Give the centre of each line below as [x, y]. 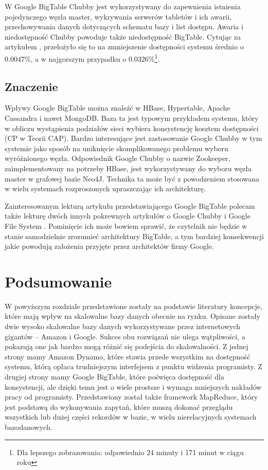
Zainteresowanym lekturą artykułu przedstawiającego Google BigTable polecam [130, 205]
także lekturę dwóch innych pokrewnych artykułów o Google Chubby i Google [128, 216]
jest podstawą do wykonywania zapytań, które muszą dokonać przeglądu [119, 406]
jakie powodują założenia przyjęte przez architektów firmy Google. [109, 246]
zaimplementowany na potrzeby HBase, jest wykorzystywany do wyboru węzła [128, 168]
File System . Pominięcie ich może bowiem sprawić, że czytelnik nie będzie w [126, 225]
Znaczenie [31, 86]
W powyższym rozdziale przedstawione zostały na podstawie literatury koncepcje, [133, 306]
